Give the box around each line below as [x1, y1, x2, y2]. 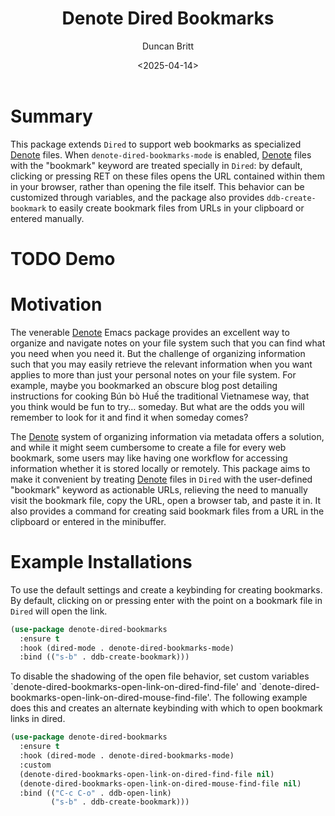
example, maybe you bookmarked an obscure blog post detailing [10, 379, 278, 391]
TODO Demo [10, 247, 116, 270]
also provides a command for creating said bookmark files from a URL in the [10, 505, 325, 517]
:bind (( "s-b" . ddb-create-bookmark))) [19, 652, 190, 662]
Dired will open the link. [10, 605, 108, 617]
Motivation [10, 293, 103, 316]
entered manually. [10, 212, 85, 224]
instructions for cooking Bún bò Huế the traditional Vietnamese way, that [10, 390, 310, 402]
